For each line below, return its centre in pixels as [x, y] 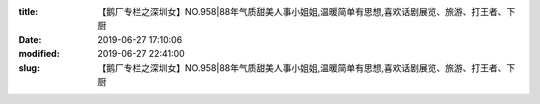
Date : [30, 39]
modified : [39, 54]
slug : [29, 67]
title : [28, 11]
